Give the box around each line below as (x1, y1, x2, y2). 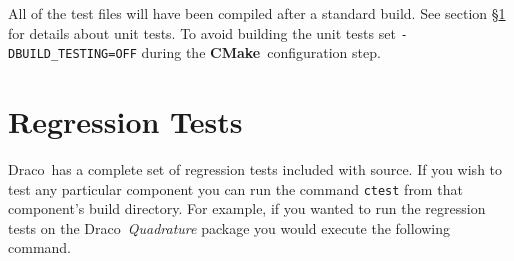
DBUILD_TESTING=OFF (8, 47, 137, 62)
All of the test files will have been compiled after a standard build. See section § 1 (8, 3, 506, 23)
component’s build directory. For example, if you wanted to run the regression (8, 198, 486, 219)
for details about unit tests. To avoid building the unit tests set (8, 22, 396, 43)
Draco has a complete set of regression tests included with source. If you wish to (8, 159, 503, 180)
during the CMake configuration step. (141, 42, 381, 63)
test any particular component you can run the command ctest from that (8, 178, 463, 199)
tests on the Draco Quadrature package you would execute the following (8, 217, 451, 238)
